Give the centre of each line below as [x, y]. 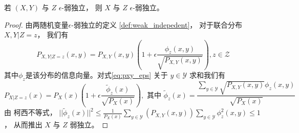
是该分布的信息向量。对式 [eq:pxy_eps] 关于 [97, 74]
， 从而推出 [23, 125]
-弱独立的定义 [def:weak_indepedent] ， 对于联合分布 [157, 24]
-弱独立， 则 [82, 7]
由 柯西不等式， [30, 112]
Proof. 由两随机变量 [36, 24]
